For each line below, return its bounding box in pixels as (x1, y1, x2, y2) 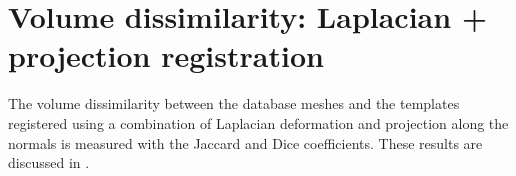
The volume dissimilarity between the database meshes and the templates (8, 93, 460, 114)
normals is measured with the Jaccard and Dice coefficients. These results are (8, 132, 483, 153)
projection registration (8, 35, 324, 76)
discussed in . (8, 152, 90, 173)
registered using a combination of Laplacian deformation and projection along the (8, 112, 509, 133)
